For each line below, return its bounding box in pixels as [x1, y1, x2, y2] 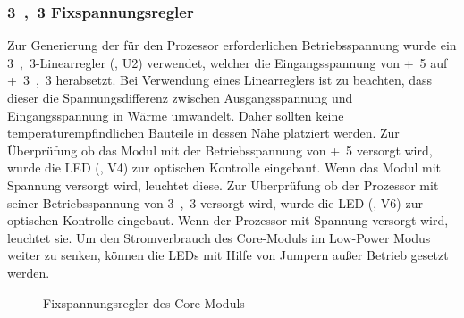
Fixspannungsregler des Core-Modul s [43, 293, 245, 312]
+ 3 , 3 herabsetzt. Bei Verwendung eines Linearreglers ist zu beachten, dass [7, 71, 433, 89]
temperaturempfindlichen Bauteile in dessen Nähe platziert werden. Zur [7, 123, 400, 142]
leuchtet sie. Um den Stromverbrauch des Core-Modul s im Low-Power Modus [7, 228, 431, 247]
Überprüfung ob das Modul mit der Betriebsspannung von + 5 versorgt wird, [7, 140, 433, 159]
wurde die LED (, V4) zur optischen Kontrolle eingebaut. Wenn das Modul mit [7, 158, 442, 177]
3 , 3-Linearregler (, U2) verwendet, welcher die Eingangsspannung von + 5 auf [7, 53, 448, 71]
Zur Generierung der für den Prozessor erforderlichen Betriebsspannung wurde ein [7, 36, 457, 54]
